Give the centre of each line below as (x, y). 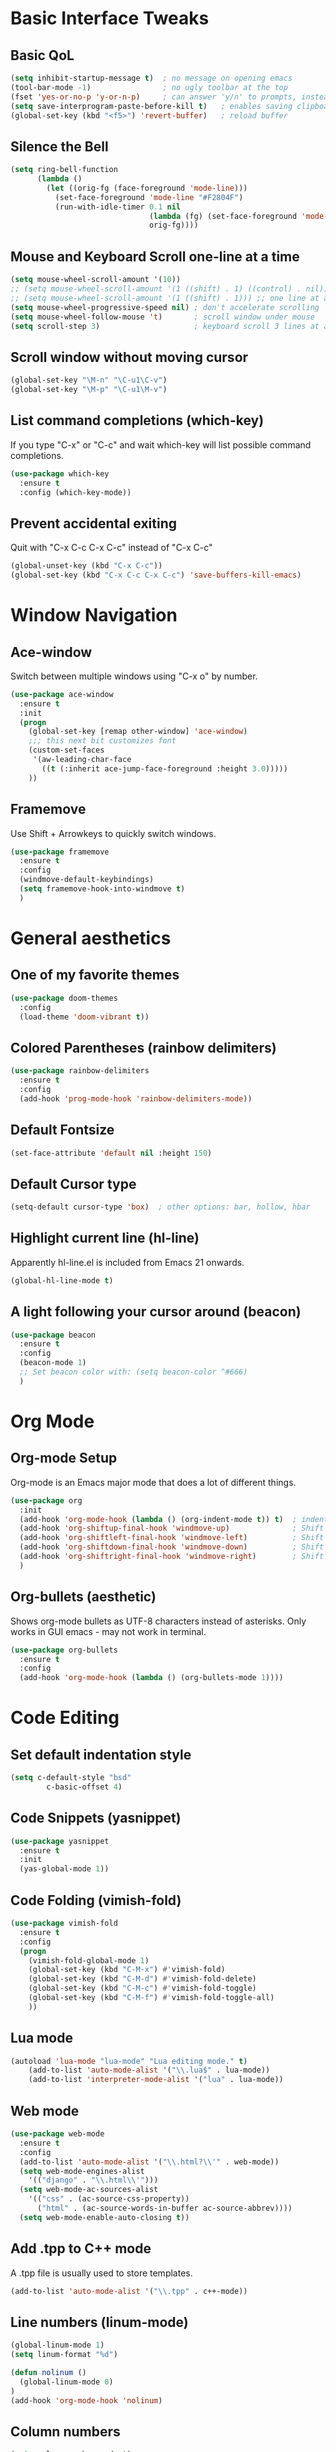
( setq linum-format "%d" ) (64, 2355)
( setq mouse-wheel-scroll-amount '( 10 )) (96, 280)
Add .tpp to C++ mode (81, 2248)
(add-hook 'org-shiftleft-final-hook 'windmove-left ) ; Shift (172, 1538)
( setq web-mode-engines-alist (82, 2171)
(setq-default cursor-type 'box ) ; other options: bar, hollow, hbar (160, 1207)
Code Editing (65, 1718)
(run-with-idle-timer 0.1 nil (118, 207)
